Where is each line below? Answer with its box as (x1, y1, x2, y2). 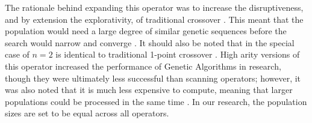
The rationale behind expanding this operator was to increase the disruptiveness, (5, 1, 304, 13)
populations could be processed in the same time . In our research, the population (5, 95, 307, 107)
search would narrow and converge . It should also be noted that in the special (5, 36, 295, 49)
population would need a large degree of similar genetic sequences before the (5, 25, 287, 37)
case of (5, 48, 30, 61)
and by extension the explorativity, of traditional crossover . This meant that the (5, 13, 304, 25)
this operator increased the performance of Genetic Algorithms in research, (5, 59, 281, 72)
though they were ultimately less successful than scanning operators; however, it (5, 71, 301, 84)
